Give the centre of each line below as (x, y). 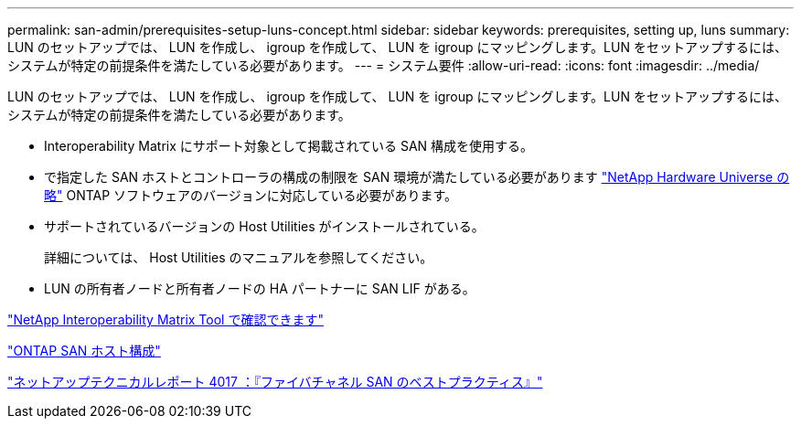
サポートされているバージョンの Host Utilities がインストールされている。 (264, 226)
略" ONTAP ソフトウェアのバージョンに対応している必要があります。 (251, 195)
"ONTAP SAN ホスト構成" (84, 351)
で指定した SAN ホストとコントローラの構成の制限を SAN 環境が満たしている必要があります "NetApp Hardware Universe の (417, 177)
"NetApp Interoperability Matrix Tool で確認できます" (166, 319)
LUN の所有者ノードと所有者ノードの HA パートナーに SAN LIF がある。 (260, 288)
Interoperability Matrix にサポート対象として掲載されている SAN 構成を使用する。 (289, 146)
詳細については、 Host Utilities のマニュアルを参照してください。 (239, 257)
